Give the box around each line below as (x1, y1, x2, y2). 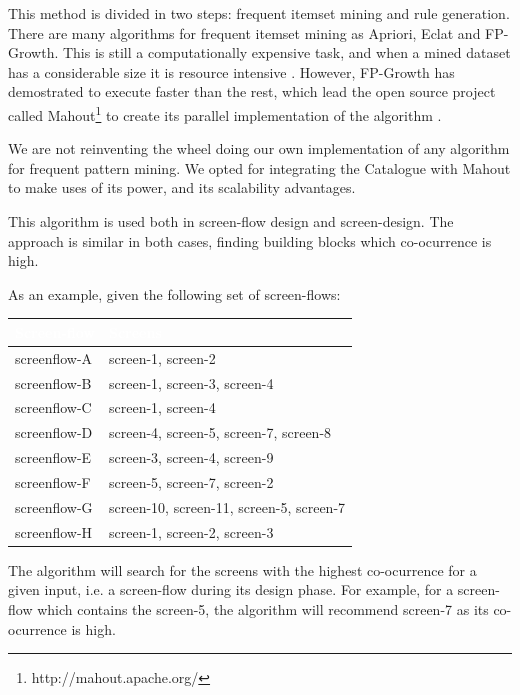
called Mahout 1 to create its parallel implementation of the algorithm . (8, 101, 442, 125)
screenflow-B (15, 372, 92, 393)
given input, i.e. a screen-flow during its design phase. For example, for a (8, 579, 454, 600)
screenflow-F (15, 471, 91, 492)
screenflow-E (15, 447, 92, 468)
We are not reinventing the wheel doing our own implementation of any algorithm (8, 138, 510, 159)
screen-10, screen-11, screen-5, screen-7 (108, 496, 346, 517)
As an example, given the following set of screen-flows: (8, 283, 341, 304)
